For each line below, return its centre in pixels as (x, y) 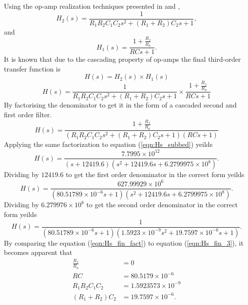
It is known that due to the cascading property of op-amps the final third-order (123, 59)
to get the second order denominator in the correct (162, 205)
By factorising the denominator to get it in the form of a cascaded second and (120, 105)
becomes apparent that (38, 252)
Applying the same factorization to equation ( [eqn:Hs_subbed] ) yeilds (108, 144)
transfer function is (32, 68)
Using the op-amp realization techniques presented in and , (92, 6)
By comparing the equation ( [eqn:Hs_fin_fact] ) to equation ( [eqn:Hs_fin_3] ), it (124, 242)
